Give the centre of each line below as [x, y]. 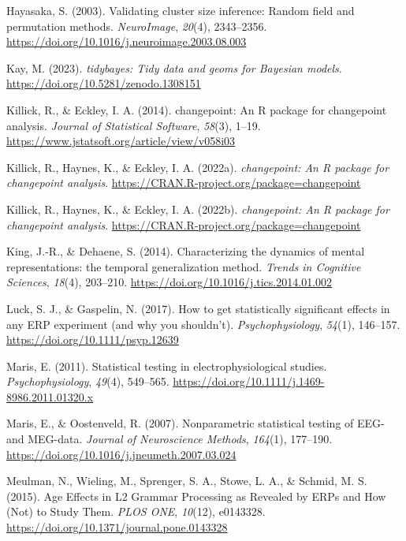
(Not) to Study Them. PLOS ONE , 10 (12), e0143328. [136, 511]
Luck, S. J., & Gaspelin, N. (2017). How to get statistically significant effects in [198, 308]
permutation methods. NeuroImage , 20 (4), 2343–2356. [137, 26]
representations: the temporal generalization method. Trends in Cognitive [184, 266]
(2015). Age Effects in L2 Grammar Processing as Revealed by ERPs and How [196, 496]
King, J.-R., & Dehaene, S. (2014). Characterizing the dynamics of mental [186, 251]
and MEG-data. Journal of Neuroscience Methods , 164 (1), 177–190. [169, 439]
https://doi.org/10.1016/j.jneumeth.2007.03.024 [121, 454]
